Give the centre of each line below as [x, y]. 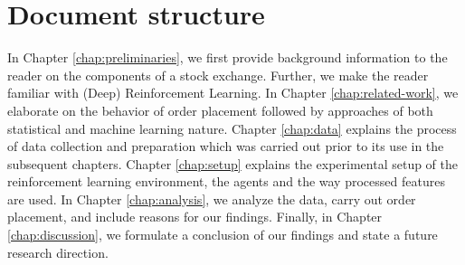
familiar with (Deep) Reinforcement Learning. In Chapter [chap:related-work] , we [233, 93]
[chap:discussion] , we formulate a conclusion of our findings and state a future [223, 235]
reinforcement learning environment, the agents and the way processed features [226, 181]
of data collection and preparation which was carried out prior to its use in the [226, 146]
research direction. [58, 252]
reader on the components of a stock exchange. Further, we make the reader [218, 75]
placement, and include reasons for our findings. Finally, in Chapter [195, 217]
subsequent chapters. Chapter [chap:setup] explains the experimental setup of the [232, 163]
